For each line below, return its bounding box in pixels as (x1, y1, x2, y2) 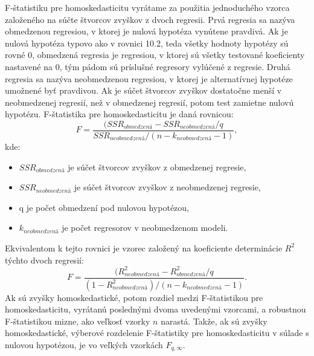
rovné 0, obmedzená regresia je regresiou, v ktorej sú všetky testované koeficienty (5, 48, 305, 61)
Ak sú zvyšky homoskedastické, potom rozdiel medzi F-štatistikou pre (5, 291, 263, 303)
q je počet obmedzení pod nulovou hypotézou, (19, 201, 189, 213)
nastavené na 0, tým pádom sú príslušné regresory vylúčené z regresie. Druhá (5, 60, 290, 73)
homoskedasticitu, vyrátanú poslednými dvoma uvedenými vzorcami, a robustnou (5, 303, 306, 316)
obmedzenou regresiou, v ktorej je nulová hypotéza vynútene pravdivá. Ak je (5, 25, 288, 37)
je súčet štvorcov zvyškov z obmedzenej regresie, (68, 160, 246, 173)
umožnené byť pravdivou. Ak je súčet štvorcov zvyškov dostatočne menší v (5, 84, 282, 97)
